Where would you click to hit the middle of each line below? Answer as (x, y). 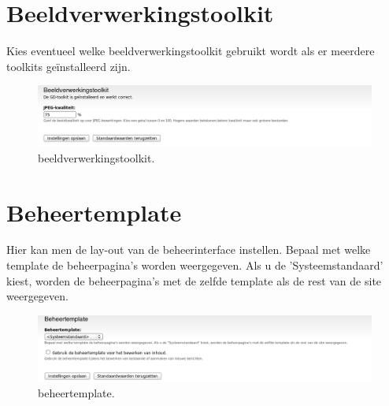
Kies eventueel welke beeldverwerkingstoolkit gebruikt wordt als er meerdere (191, 51)
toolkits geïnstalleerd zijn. (69, 66)
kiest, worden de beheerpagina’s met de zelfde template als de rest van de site (194, 280)
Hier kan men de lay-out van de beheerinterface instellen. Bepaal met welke (189, 250)
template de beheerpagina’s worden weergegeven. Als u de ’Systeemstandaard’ (195, 265)
